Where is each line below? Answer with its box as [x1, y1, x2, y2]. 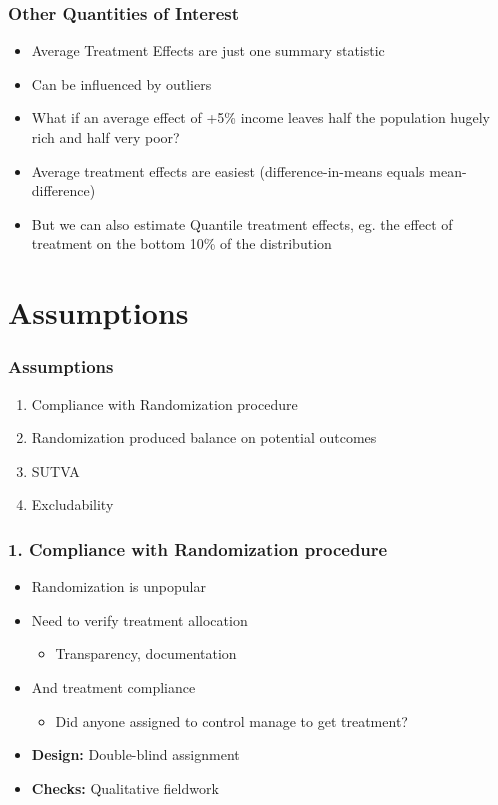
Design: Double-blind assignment [31, 744, 240, 765]
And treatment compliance [31, 676, 196, 697]
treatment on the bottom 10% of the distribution [31, 233, 332, 254]
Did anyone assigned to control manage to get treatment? [55, 710, 408, 731]
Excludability [31, 494, 114, 515]
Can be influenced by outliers [31, 73, 212, 94]
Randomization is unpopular [31, 576, 206, 597]
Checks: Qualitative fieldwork [31, 777, 219, 798]
